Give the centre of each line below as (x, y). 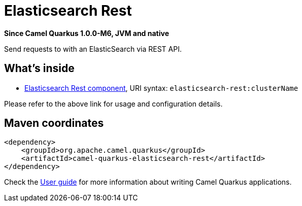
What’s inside (39, 68)
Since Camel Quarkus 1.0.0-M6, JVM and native (87, 33)
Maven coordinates (54, 123)
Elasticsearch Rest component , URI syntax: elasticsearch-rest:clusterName (161, 88)
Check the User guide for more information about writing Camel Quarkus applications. (148, 182)
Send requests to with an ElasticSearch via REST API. (93, 49)
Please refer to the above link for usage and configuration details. (113, 104)
